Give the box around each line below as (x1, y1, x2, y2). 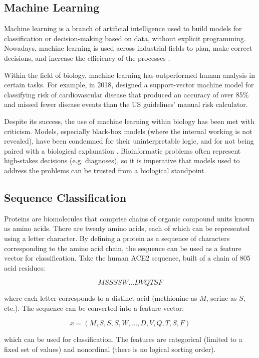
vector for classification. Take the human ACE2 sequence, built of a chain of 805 (4, 253, 250, 263)
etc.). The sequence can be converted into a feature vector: (4, 302, 184, 313)
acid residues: (4, 262, 45, 273)
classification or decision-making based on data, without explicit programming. (4, 33, 246, 43)
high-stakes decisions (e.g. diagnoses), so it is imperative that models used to (4, 155, 240, 166)
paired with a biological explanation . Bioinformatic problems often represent (4, 145, 241, 156)
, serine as (206, 293, 237, 303)
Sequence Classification (4, 189, 127, 205)
